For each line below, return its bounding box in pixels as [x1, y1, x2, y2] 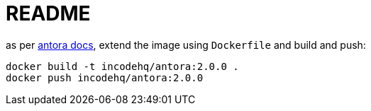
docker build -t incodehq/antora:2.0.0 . [6, 60, 239, 72]
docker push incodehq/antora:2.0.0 [6, 71, 204, 83]
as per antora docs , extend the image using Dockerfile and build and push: [6, 38, 366, 51]
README [6, 1, 91, 25]
